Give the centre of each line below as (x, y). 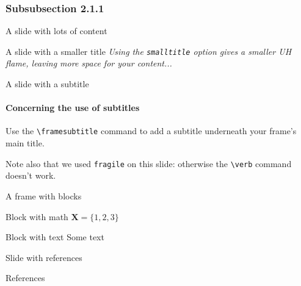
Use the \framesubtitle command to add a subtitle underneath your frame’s (151, 131)
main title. (25, 143)
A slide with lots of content (56, 31)
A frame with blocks (44, 195)
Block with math (37, 216)
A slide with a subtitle (47, 84)
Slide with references (44, 257)
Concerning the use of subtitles (73, 108)
